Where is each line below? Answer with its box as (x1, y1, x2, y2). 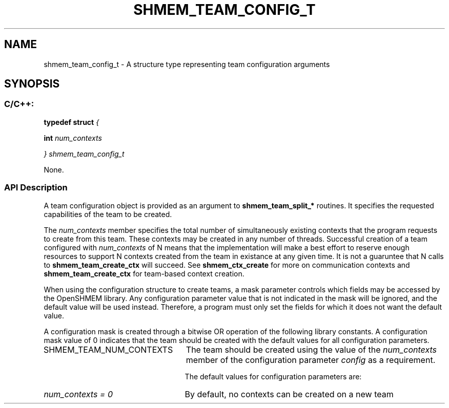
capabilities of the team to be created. (44, 209, 172, 219)
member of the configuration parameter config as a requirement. (186, 354, 436, 365)
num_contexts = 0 (44, 389, 113, 399)
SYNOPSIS (4, 77, 60, 91)
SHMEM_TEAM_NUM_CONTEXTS (43, 344, 173, 355)
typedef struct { (44, 117, 99, 126)
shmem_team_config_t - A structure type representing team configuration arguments (44, 59, 330, 69)
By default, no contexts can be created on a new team (185, 389, 394, 399)
